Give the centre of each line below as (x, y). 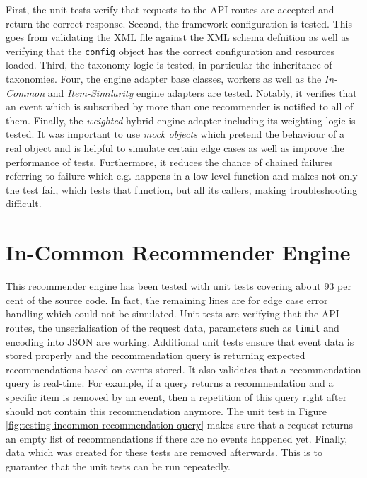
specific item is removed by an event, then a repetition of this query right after (176, 396)
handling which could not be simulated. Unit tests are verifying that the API (173, 314)
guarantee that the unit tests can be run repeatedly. (118, 466)
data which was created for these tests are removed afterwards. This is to (164, 452)
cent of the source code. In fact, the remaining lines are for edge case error (167, 299)
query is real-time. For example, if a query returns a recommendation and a (170, 383)
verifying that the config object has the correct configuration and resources (170, 51)
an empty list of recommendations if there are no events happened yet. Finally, (177, 438)
